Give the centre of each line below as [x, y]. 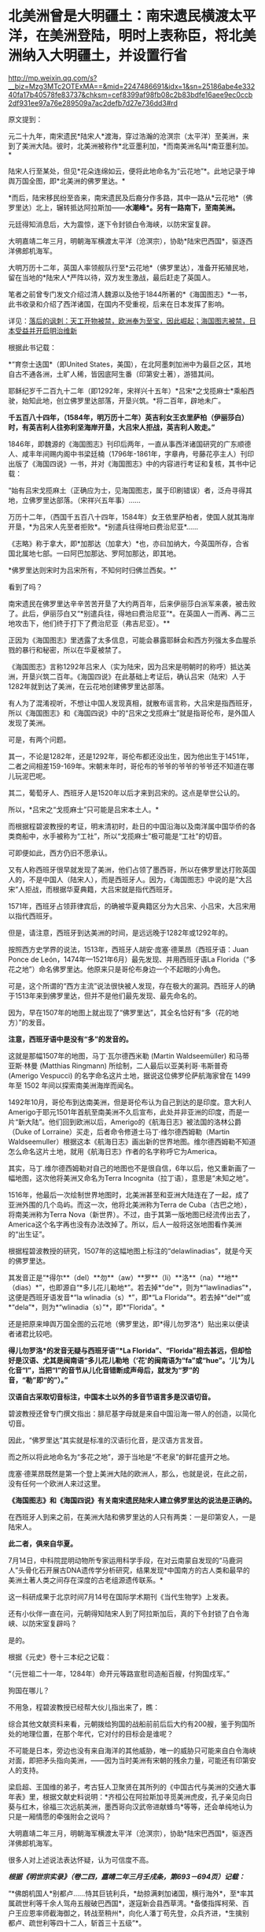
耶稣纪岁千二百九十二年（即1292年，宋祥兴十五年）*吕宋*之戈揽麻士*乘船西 [131, 390]
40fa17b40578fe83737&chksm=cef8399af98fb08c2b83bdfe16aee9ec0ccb [131, 95]
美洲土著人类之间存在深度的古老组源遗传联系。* [86, 1580]
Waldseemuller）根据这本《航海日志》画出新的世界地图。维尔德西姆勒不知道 [132, 1141]
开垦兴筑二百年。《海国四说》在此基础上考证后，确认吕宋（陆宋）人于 [134, 676]
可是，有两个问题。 [39, 739]
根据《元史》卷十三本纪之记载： [60, 1657]
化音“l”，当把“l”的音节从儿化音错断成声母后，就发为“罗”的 [104, 1370]
